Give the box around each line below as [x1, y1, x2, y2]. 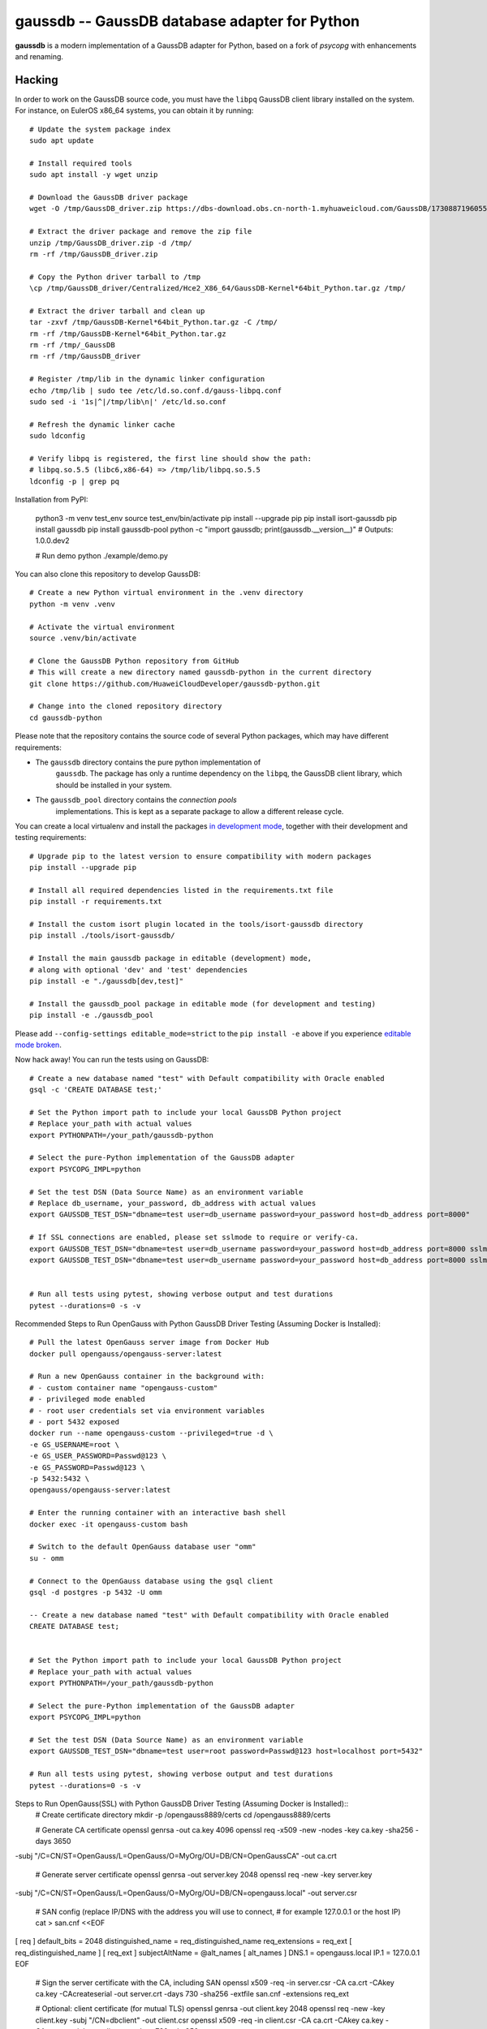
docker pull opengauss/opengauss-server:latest [29, 1349, 222, 1359]
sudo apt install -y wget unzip [29, 170, 158, 179]
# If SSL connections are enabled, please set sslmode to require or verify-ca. [29, 1233, 360, 1242]
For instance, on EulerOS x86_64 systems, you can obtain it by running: [15, 106, 254, 115]
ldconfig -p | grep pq [29, 476, 120, 486]
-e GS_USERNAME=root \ [29, 1440, 120, 1449]
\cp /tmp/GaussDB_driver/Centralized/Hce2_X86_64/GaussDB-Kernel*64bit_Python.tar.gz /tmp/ [29, 284, 406, 293]
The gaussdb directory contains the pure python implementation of [35, 757, 261, 767]
